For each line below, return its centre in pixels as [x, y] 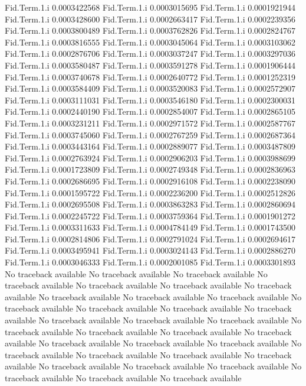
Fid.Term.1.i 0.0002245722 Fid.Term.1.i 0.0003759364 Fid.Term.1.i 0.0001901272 [150, 215]
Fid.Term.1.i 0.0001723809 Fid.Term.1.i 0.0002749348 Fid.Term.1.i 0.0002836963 [150, 169]
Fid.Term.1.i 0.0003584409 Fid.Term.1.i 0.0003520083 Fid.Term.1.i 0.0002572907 [150, 88]
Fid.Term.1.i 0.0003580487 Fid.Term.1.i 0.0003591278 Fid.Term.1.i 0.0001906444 [150, 65]
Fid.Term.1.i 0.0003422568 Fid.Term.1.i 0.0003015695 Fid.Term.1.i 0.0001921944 [150, 7]
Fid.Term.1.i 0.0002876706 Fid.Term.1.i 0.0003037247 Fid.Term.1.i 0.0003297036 [150, 53]
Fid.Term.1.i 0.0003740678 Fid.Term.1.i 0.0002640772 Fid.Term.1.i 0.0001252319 [150, 77]
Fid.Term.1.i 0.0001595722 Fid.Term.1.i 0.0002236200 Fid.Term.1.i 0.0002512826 [150, 192]
